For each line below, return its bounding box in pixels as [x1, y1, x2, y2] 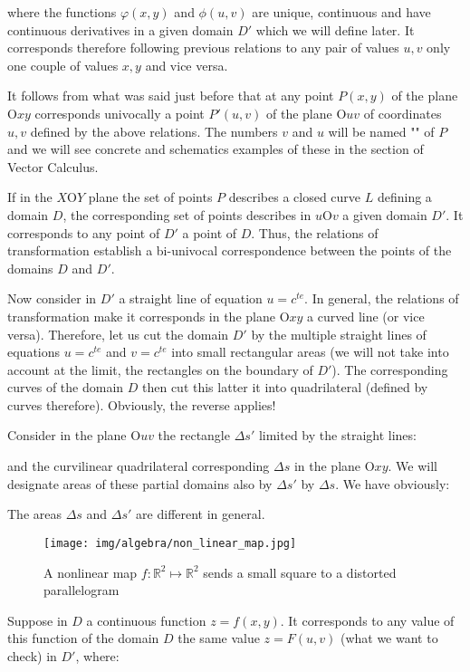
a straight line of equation [119, 289, 263, 308]
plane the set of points [88, 187, 213, 206]
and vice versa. [145, 55, 228, 74]
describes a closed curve [228, 187, 361, 206]
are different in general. [136, 504, 265, 523]
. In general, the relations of [304, 289, 459, 308]
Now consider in [7, 289, 97, 308]
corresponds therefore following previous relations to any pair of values [7, 38, 399, 57]
